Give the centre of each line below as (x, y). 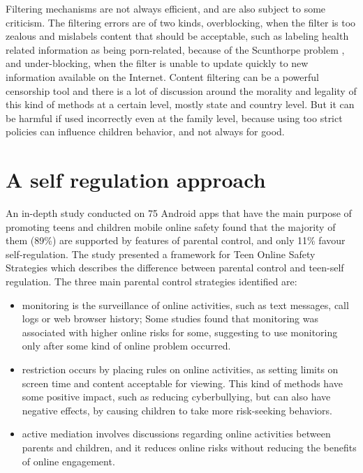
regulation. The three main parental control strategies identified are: (151, 281)
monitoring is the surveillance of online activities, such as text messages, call (185, 305)
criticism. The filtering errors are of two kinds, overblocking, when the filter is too (181, 22)
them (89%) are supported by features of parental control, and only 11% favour (176, 240)
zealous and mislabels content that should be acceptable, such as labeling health (177, 36)
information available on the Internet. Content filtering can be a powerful (162, 76)
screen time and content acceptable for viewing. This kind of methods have (182, 383)
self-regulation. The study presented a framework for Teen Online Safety (161, 254)
